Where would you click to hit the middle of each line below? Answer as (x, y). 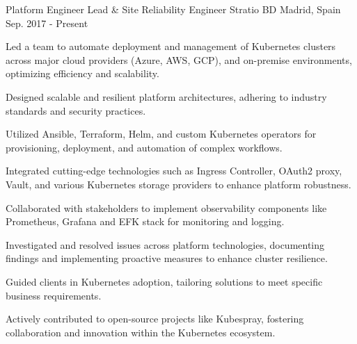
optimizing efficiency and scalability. (82, 73)
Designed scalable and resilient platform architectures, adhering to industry (166, 96)
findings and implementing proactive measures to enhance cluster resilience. (167, 258)
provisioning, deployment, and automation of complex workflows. (144, 147)
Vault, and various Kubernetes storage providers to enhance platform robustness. (178, 184)
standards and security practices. (76, 110)
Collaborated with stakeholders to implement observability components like (166, 207)
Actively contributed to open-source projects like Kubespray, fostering (155, 319)
